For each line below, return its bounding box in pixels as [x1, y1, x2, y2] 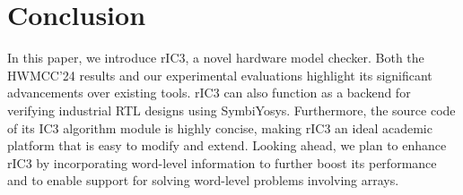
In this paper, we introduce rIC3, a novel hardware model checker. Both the [7, 48, 424, 67]
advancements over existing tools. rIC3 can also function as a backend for [7, 83, 411, 102]
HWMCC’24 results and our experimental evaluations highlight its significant [7, 65, 432, 84]
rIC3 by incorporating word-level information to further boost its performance [7, 153, 437, 172]
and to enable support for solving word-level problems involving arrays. [7, 171, 399, 190]
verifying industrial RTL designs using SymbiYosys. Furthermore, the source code [7, 100, 456, 119]
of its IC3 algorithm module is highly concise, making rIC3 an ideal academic [7, 118, 432, 137]
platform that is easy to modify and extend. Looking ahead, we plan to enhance [7, 136, 447, 155]
